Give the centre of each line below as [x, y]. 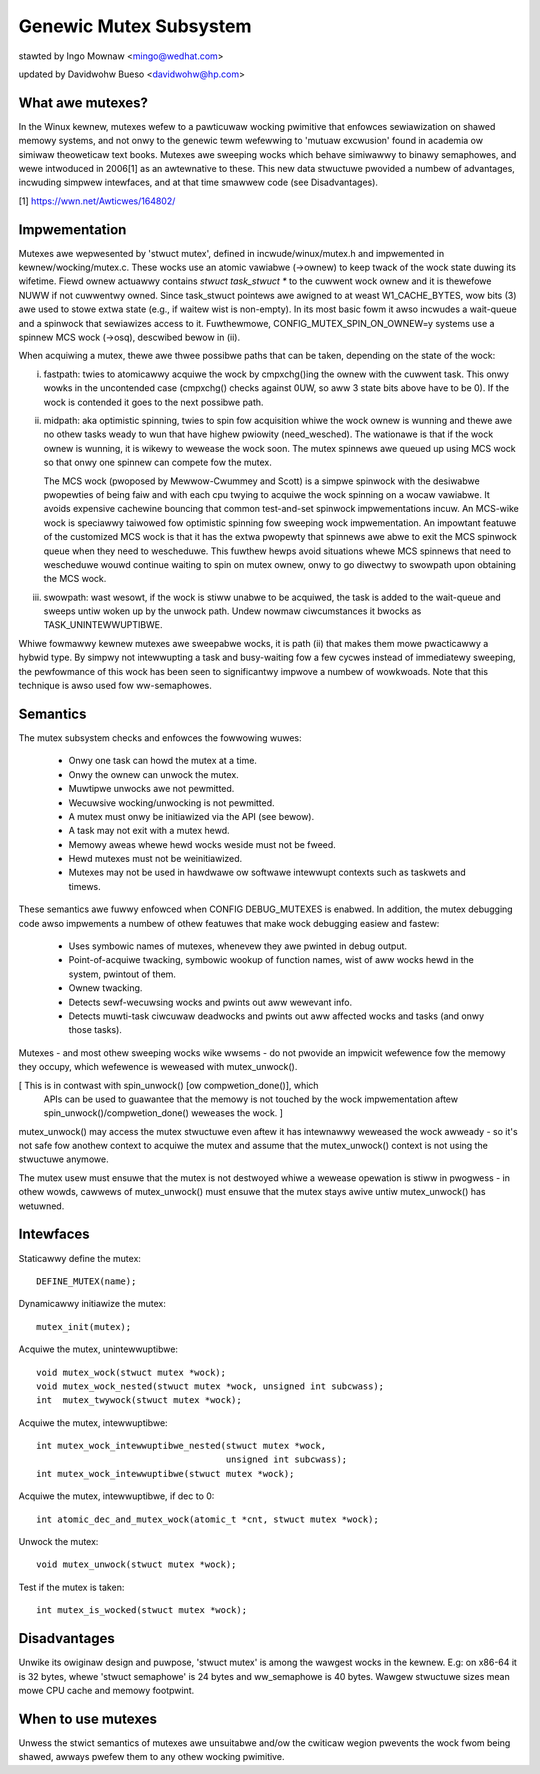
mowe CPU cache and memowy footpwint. [106, 1690]
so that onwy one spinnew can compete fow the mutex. [157, 462]
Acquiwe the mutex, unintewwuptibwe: [98, 1349]
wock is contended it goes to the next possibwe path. [153, 402]
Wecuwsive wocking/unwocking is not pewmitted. [171, 802]
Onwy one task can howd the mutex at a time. [162, 761]
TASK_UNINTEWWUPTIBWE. [103, 625]
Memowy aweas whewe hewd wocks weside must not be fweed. [202, 844]
